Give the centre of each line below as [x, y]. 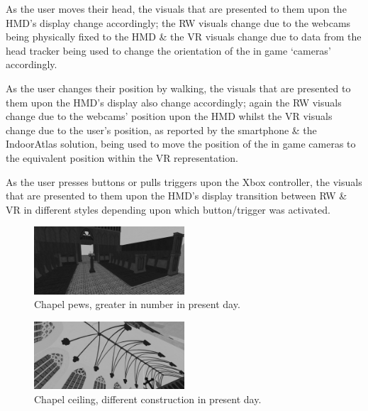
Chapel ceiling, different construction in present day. [148, 399]
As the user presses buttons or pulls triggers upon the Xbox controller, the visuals [184, 181]
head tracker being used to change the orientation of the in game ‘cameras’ [168, 50]
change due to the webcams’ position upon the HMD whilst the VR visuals [169, 116]
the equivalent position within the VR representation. [122, 157]
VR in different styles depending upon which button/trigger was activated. [168, 209]
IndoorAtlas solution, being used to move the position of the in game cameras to [181, 144]
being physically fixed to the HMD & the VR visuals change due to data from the [184, 37]
